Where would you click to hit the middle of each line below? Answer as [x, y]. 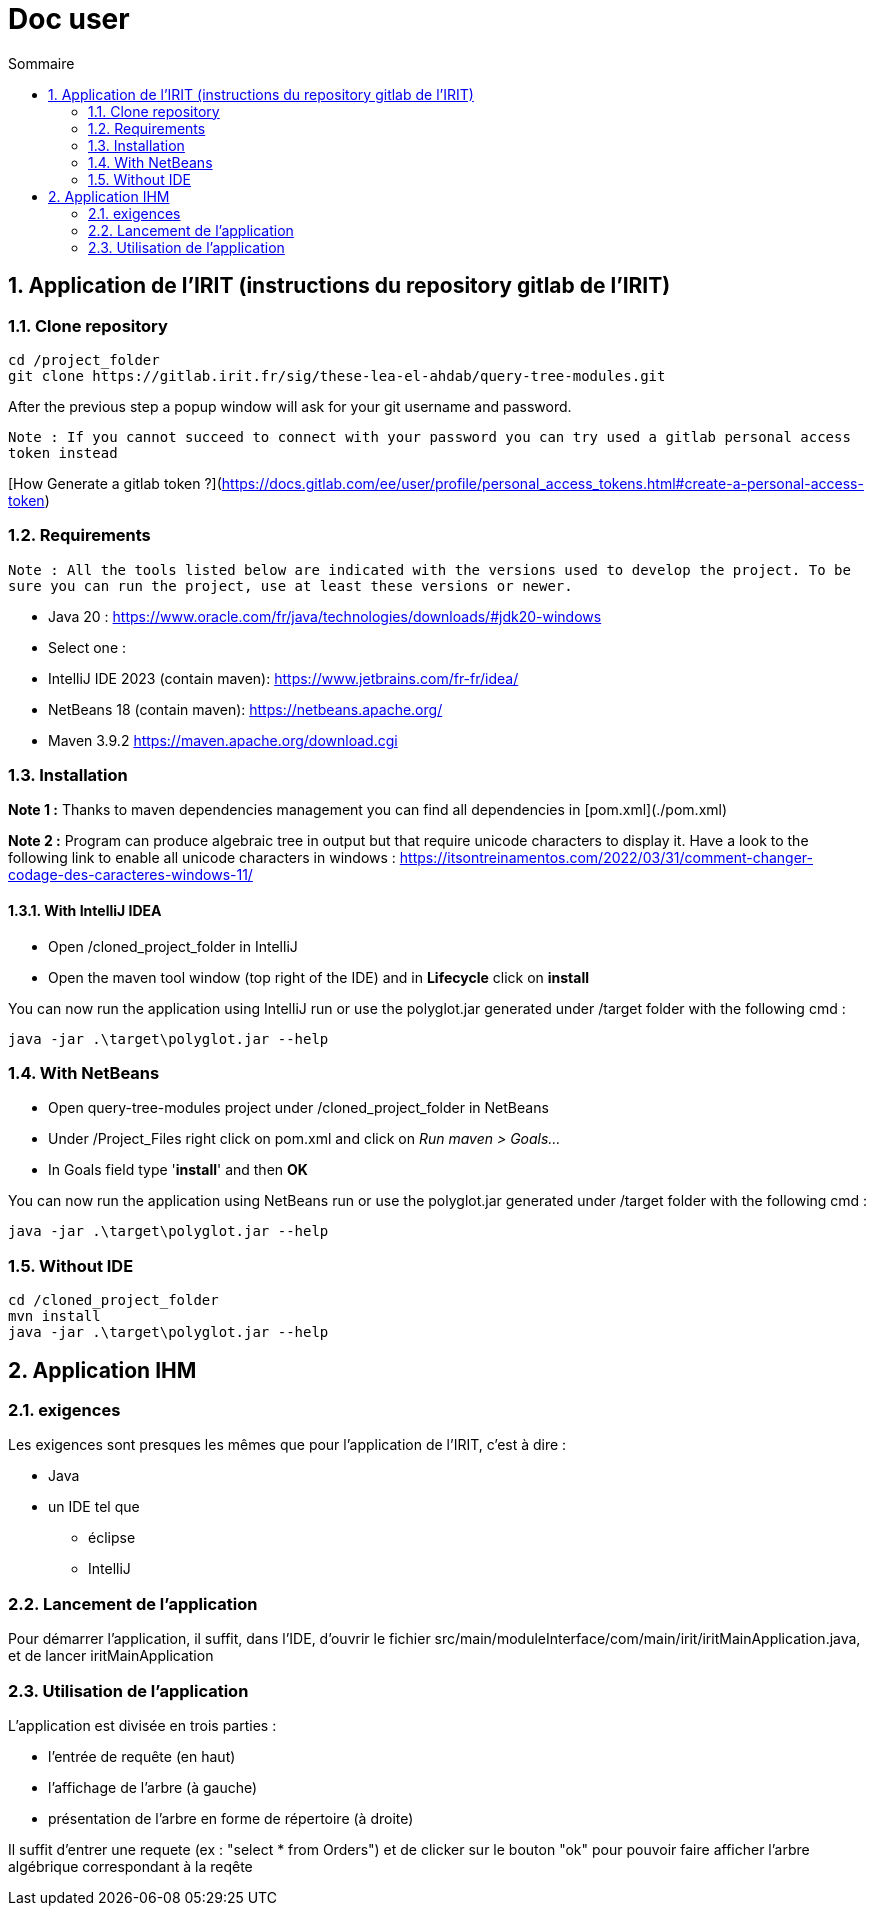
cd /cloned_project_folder [113, 1300]
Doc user [69, 19]
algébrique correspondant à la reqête [130, 1866]
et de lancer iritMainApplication [111, 1656]
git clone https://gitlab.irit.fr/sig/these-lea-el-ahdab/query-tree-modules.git [337, 375]
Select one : [87, 647]
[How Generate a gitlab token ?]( [115, 483]
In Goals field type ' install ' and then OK [178, 1170]
